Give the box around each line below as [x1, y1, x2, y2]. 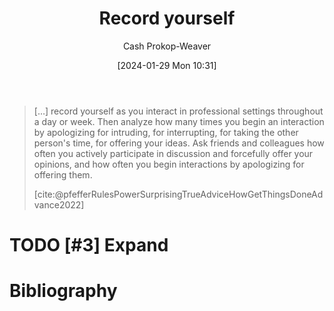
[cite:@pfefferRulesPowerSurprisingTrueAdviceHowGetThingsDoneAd [33, 188, 324, 200]
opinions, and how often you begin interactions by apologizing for [33, 158, 305, 170]
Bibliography [9, 280, 118, 302]
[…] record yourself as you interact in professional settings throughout [33, 105, 324, 117]
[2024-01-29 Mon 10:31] [117, 59, 217, 71]
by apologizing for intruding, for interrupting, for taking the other [33, 126, 299, 138]
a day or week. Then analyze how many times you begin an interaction [33, 115, 325, 127]
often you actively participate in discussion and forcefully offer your [33, 147, 314, 159]
